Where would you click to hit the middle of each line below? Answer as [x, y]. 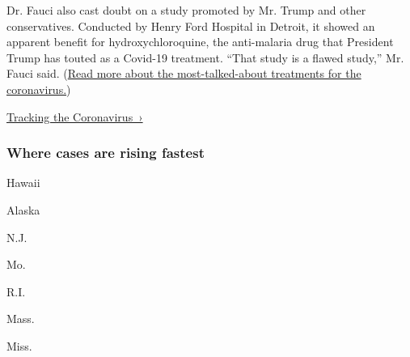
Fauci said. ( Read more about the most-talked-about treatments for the [184, 73]
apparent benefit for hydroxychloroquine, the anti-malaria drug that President [200, 42]
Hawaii [23, 183]
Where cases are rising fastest [106, 153]
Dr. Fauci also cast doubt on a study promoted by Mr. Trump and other [186, 10]
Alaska [23, 209]
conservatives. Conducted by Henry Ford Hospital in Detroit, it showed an [191, 25]
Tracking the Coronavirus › [75, 116]
